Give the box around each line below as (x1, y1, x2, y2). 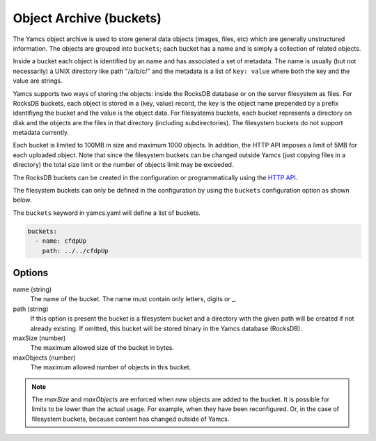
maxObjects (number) (13, 353, 76, 362)
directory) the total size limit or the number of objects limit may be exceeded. (13, 161, 234, 169)
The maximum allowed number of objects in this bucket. (30, 363, 191, 371)
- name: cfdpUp (35, 237, 87, 245)
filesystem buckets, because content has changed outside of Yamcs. (31, 415, 230, 423)
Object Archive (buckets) (13, 10, 162, 26)
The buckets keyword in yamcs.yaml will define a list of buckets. (13, 209, 201, 217)
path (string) (13, 305, 49, 313)
